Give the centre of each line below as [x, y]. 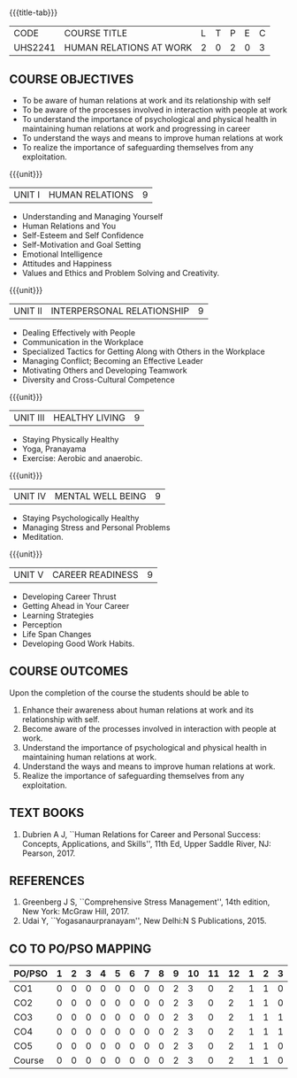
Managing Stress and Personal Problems [96, 527]
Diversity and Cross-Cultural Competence [98, 380]
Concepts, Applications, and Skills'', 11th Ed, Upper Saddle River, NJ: [146, 843]
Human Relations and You [69, 226]
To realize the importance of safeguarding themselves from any [137, 147]
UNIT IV [30, 496]
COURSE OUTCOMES [69, 671]
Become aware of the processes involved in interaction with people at [149, 728]
